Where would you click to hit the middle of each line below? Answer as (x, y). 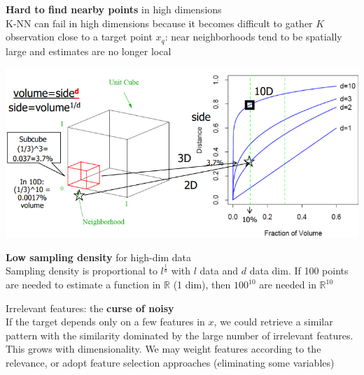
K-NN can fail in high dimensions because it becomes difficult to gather (159, 23)
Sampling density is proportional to (82, 271)
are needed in (288, 285)
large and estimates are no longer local (89, 51)
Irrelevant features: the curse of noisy (90, 308)
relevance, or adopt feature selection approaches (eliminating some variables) (170, 363)
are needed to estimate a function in (83, 285)
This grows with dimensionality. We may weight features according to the (163, 349)
